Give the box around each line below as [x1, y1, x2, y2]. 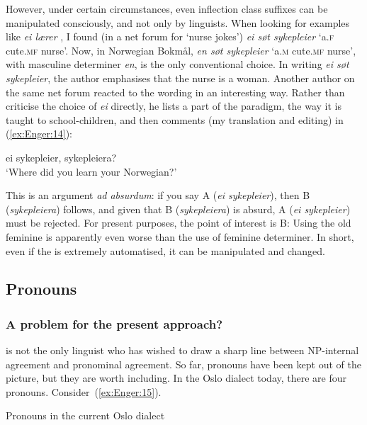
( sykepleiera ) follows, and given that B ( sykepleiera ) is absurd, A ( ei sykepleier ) [6, 201, 351, 216]
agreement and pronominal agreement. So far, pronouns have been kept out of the [6, 356, 361, 371]
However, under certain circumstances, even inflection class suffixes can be [6, 1, 328, 16]
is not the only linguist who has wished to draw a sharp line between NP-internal [6, 343, 359, 358]
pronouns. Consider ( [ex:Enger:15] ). [6, 384, 162, 399]
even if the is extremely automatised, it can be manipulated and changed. [6, 243, 325, 258]
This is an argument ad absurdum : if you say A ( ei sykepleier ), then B [6, 188, 310, 203]
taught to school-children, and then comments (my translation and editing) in [6, 112, 344, 127]
